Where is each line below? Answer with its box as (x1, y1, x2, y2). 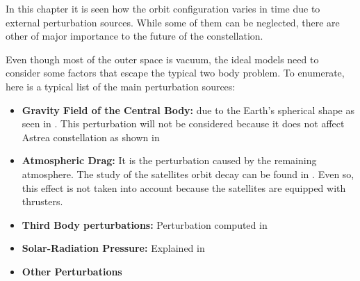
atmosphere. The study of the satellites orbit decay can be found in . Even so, (22, 166, 354, 181)
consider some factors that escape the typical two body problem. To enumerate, (6, 65, 345, 80)
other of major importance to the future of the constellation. (6, 29, 263, 43)
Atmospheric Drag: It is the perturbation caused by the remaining (22, 153, 317, 168)
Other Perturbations (22, 264, 122, 278)
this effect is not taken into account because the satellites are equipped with (22, 180, 346, 195)
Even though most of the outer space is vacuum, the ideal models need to (6, 51, 319, 66)
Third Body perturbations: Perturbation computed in (22, 217, 268, 232)
